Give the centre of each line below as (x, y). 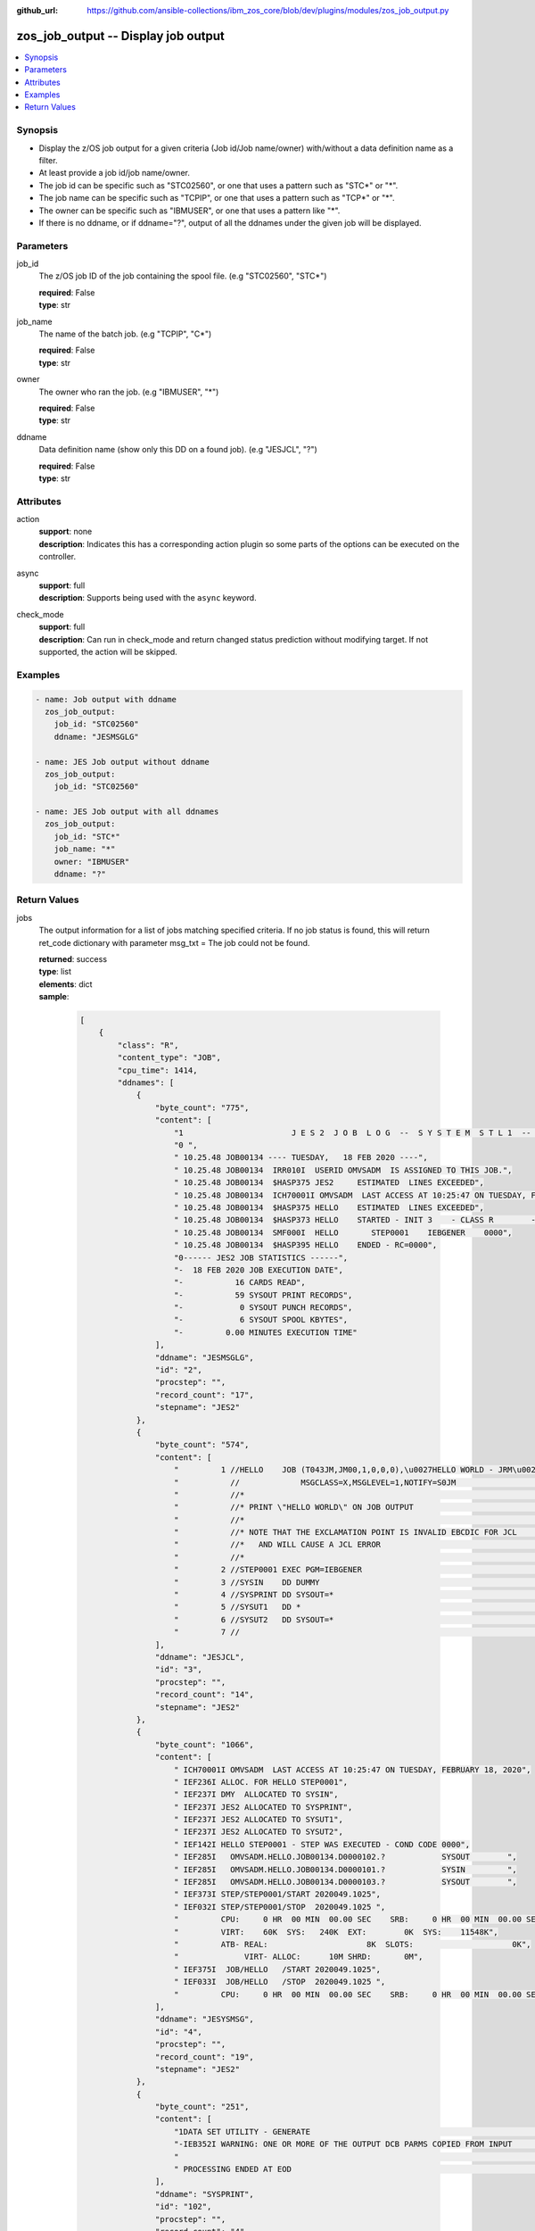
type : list (55, 972)
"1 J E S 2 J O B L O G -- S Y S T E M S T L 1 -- (353, 1132)
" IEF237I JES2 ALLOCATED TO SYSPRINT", (263, 1807)
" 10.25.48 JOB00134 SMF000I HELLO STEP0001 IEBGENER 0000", (343, 1232)
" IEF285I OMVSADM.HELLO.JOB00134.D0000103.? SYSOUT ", (346, 1882)
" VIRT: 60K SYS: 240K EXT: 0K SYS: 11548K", (336, 1932)
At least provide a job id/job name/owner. (115, 173)
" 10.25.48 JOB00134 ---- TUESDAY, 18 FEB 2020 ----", (301, 1157)
